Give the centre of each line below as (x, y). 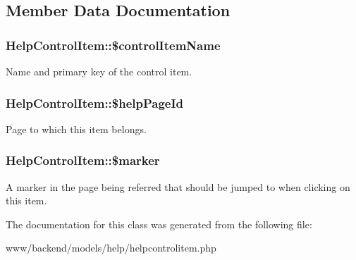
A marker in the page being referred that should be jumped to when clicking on (178, 186)
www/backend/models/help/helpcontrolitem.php (111, 248)
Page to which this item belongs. (76, 129)
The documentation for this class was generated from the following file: (159, 224)
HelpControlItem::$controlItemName (113, 45)
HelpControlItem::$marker (83, 160)
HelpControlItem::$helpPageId (95, 103)
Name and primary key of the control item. (99, 71)
